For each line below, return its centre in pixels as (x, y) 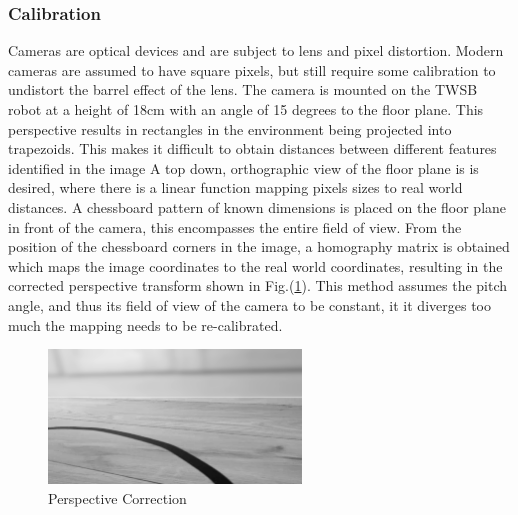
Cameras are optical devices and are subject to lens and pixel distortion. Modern (256, 50)
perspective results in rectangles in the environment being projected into (230, 128)
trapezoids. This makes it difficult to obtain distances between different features (252, 148)
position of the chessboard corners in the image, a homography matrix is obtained (259, 246)
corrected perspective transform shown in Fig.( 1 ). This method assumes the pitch (258, 285)
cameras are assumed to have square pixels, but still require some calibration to (252, 69)
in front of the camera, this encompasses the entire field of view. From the (235, 226)
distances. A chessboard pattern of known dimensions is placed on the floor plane (257, 206)
